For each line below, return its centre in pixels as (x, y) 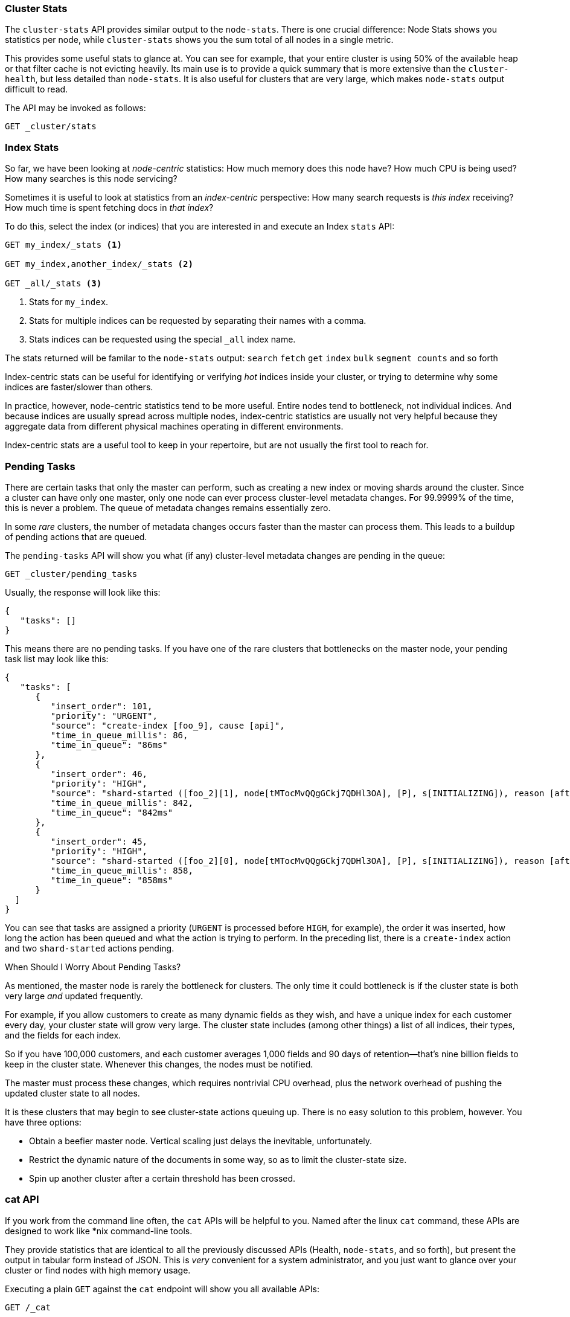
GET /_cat (28, 1307)
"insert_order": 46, (99, 774)
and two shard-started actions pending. (90, 948)
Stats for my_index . (69, 302)
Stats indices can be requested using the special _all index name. (162, 340)
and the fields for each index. (63, 1035)
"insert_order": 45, (99, 841)
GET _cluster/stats (51, 127)
